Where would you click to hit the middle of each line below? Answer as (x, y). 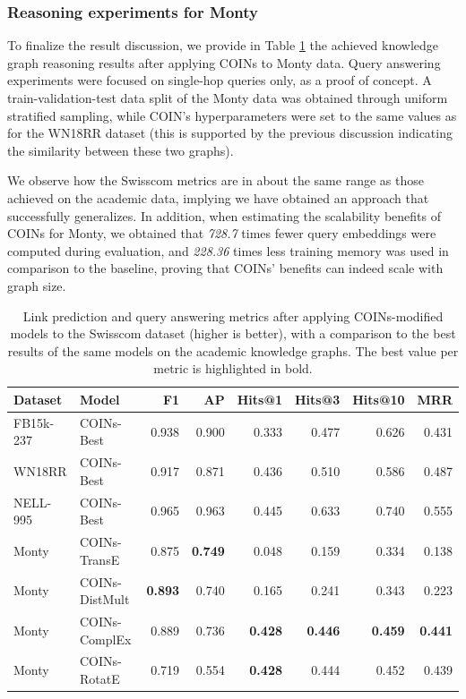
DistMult (104, 599)
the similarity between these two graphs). (121, 150)
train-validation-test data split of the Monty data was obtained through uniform (228, 98)
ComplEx (105, 639)
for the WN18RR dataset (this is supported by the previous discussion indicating (230, 133)
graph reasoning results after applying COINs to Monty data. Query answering (224, 62)
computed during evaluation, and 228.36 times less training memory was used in (228, 250)
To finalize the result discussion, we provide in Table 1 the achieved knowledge (223, 45)
